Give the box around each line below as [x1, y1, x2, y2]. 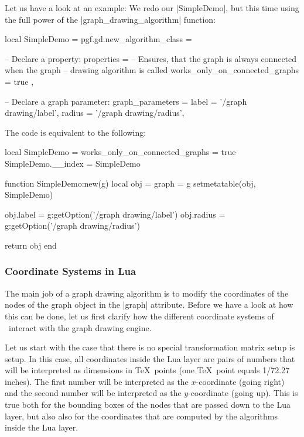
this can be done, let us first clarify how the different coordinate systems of [5, 309, 274, 322]
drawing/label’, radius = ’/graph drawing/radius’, [5, 106, 185, 119]
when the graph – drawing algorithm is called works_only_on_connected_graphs [5, 64, 299, 76]
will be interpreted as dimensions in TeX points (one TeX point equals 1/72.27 [5, 364, 290, 376]
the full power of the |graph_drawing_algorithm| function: [5, 13, 216, 25]
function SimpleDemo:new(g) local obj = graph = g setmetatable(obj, [5, 177, 256, 189]
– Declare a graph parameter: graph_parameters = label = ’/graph [5, 95, 247, 107]
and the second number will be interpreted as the [5, 387, 182, 399]
